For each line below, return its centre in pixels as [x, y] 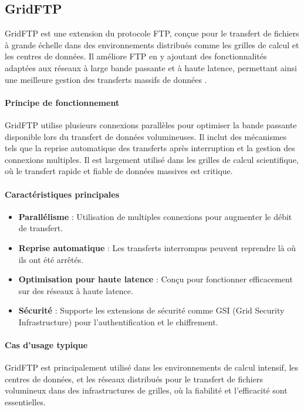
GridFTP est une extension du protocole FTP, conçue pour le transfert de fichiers [152, 33]
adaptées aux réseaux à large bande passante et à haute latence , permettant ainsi [151, 67]
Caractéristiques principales [62, 194]
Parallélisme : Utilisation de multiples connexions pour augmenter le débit [155, 216]
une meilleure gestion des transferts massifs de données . [106, 79]
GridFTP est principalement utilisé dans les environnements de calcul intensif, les [152, 367]
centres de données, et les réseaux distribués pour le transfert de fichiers [134, 379]
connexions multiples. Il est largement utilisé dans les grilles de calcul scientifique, [152, 159]
